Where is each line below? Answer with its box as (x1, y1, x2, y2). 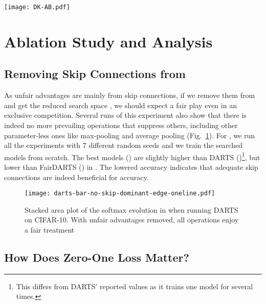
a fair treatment (25, 224, 75, 235)
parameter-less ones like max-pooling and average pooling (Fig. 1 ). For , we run (4, 130, 255, 140)
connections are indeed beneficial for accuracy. (4, 171, 149, 182)
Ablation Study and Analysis (4, 31, 213, 52)
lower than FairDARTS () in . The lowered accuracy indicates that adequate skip (4, 162, 258, 172)
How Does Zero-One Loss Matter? (4, 249, 189, 265)
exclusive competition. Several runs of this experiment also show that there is (4, 110, 247, 120)
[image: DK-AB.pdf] (4, 4, 70, 11)
